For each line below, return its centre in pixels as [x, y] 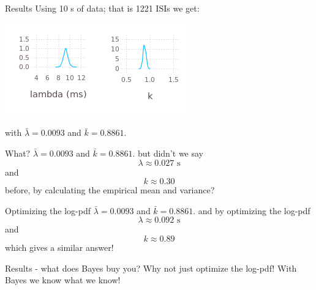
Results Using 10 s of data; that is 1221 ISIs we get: [102, 8]
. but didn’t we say [168, 153]
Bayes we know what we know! [63, 280]
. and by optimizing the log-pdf [252, 210]
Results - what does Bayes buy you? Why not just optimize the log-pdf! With [151, 268]
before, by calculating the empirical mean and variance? [110, 190]
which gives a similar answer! [59, 247]
